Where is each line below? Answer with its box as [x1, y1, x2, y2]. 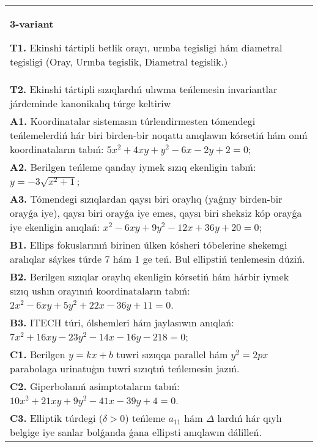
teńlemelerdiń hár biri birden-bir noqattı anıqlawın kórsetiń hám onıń [10, 128, 308, 142]
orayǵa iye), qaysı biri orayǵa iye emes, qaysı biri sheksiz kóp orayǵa [10, 206, 302, 220]
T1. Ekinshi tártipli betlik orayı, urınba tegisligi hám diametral [10, 40, 283, 54]
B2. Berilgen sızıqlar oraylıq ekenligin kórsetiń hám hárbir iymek [10, 269, 289, 284]
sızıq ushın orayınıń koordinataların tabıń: [10, 284, 190, 298]
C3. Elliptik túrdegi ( [10, 411, 103, 425]
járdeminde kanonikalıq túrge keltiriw [10, 96, 171, 110]
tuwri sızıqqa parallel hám [116, 347, 228, 361]
